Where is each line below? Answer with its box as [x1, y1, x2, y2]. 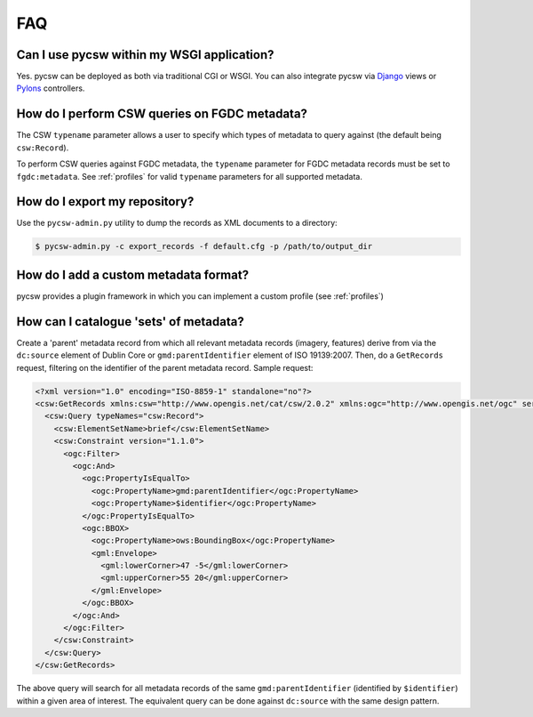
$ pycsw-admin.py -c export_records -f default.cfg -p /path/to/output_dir [35, 241, 373, 252]
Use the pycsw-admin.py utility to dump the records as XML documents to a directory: [16, 218, 338, 229]
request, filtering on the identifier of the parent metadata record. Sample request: [16, 362, 314, 373]
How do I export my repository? [16, 194, 195, 209]
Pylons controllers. [16, 83, 85, 93]
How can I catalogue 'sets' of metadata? [16, 314, 244, 329]
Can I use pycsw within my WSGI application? [16, 47, 274, 62]
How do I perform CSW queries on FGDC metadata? [16, 107, 308, 122]
